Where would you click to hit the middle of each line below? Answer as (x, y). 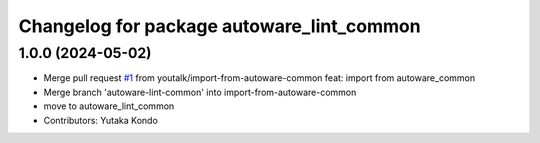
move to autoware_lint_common (109, 106)
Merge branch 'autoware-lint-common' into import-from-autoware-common (200, 92)
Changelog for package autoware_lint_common (219, 26)
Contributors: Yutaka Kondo (101, 120)
